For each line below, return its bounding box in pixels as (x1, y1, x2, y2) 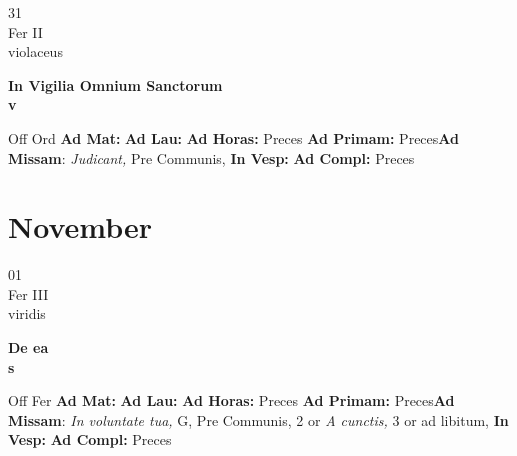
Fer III (8, 283, 49, 304)
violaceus (8, 41, 63, 62)
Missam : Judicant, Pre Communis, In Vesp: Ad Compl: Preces (8, 147, 415, 168)
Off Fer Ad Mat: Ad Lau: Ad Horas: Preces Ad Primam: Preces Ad (8, 390, 455, 411)
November (8, 206, 153, 247)
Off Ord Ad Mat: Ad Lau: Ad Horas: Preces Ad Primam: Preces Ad (8, 127, 459, 148)
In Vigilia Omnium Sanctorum (8, 74, 223, 95)
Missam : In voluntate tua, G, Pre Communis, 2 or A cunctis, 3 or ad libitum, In (8, 409, 509, 430)
